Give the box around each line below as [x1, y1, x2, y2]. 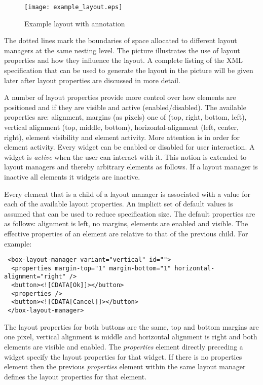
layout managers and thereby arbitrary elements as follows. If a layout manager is [4, 161, 258, 172]
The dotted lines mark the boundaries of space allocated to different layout [4, 35, 237, 46]
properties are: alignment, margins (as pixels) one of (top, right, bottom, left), [4, 112, 247, 122]
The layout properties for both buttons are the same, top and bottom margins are [4, 321, 259, 332]
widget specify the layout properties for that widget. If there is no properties [4, 351, 242, 362]
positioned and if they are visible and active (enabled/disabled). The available [4, 101, 246, 112]
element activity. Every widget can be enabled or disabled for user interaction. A [4, 142, 255, 152]
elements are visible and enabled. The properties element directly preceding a [4, 341, 243, 352]
